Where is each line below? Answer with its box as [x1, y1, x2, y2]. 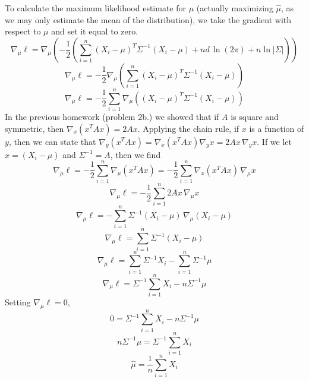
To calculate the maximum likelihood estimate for [5, 2, 186, 14]
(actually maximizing [196, 2, 273, 14]
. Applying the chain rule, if [137, 122, 239, 134]
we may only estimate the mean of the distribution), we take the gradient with [5, 13, 292, 26]
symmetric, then [5, 122, 64, 134]
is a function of [249, 122, 304, 134]
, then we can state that [8, 135, 96, 147]
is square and [231, 110, 279, 122]
